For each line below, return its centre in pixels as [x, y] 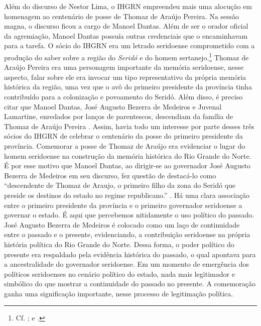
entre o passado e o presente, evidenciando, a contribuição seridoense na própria [127, 234]
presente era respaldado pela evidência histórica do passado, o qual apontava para [130, 254]
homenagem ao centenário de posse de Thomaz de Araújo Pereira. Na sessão [122, 16]
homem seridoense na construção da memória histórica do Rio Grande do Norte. [128, 155]
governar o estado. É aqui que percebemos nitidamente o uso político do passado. [129, 215]
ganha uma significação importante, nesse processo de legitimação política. [119, 293]
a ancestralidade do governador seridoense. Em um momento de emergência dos [126, 264]
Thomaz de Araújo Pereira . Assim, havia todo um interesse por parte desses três [129, 126]
